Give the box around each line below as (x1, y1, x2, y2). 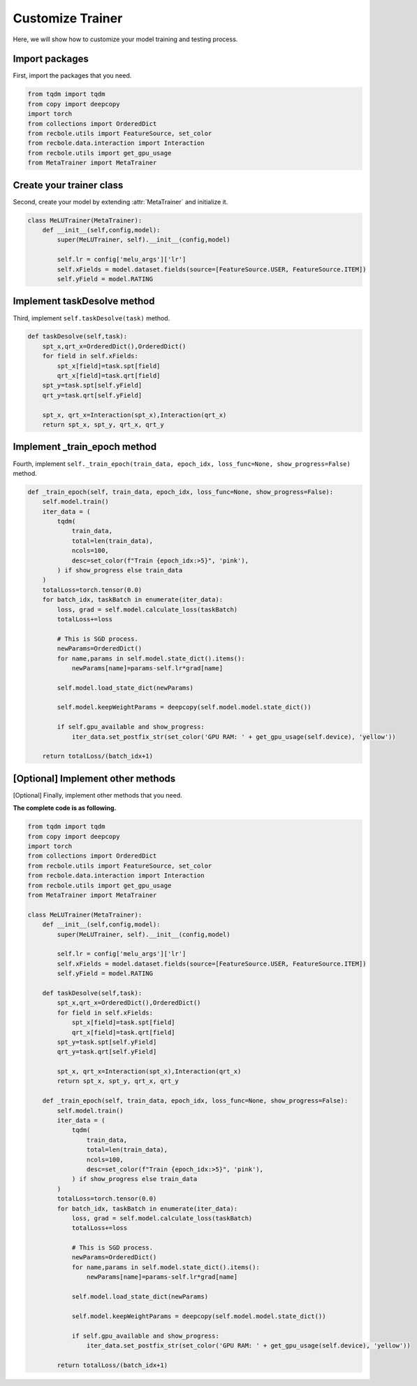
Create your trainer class (13, 179, 124, 191)
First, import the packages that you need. (13, 71, 132, 80)
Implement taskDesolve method (13, 295, 155, 307)
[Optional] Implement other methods (13, 772, 176, 784)
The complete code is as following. (13, 804, 117, 812)
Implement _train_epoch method (13, 441, 157, 453)
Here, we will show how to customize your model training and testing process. (13, 35, 238, 43)
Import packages (13, 53, 89, 65)
